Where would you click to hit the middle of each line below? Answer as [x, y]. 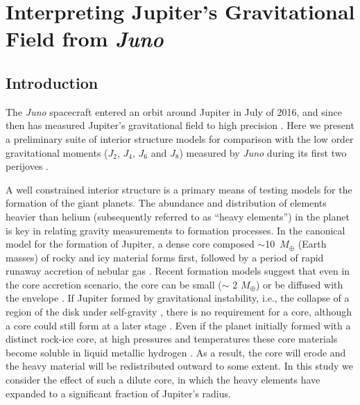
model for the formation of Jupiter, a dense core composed [130, 244]
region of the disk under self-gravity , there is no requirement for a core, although [179, 312]
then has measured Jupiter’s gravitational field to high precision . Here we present [180, 125]
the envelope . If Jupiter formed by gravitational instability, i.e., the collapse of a [178, 298]
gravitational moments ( [57, 152]
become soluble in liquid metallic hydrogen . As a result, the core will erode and [176, 352]
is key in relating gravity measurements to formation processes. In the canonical [175, 230]
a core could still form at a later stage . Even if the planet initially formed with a [178, 325]
